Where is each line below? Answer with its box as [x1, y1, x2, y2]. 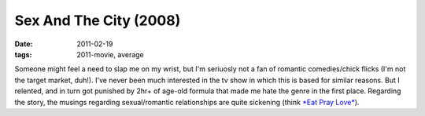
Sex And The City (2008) [14, 12, 181, 29]
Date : [14, 39, 33, 49]
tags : [14, 49, 32, 59]
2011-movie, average [76, 49, 145, 59]
